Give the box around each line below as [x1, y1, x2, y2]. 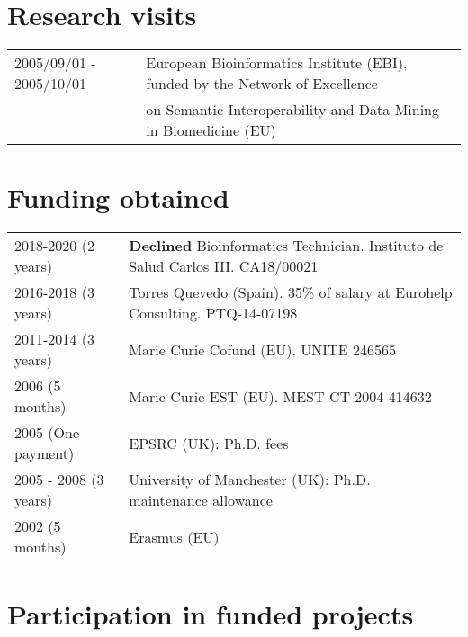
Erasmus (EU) [129, 525, 220, 547]
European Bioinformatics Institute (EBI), [146, 52, 408, 74]
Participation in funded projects [7, 596, 414, 633]
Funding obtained [7, 179, 229, 216]
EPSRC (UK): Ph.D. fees [129, 432, 289, 453]
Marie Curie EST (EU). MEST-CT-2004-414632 [129, 385, 432, 407]
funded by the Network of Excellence [146, 73, 378, 94]
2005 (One [14, 422, 80, 444]
